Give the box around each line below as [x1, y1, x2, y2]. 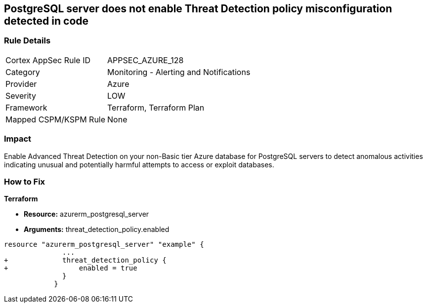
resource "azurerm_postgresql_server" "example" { [4, 240, 204, 249]
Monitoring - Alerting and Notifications [107, 67, 251, 77]
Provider [5, 78, 37, 89]
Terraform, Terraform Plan [107, 102, 205, 113]
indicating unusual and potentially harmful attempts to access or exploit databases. [4, 160, 274, 169]
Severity [5, 90, 36, 101]
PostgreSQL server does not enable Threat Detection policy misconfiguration [4, 2, 392, 15]
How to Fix [4, 176, 45, 187]
